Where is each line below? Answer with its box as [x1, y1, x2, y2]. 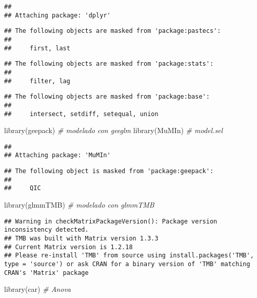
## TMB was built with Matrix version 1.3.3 [4, 235, 159, 242]
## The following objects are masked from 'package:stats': [4, 60, 214, 68]
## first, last [4, 44, 70, 52]
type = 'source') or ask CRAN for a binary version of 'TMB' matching [4, 260, 250, 268]
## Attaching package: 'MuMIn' [4, 152, 111, 159]
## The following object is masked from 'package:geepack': [4, 167, 214, 175]
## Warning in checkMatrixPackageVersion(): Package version [4, 217, 218, 225]
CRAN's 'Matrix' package [4, 269, 89, 276]
